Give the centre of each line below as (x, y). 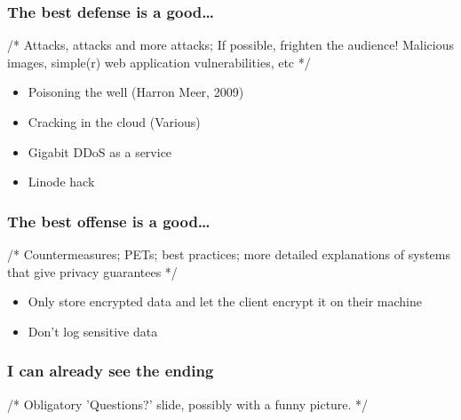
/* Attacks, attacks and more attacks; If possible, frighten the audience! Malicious (230, 45)
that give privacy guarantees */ (92, 271)
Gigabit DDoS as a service (100, 151)
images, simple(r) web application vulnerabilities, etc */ (159, 62)
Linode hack (61, 182)
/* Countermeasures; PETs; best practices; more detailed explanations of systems (229, 254)
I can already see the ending (111, 371)
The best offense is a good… (109, 221)
